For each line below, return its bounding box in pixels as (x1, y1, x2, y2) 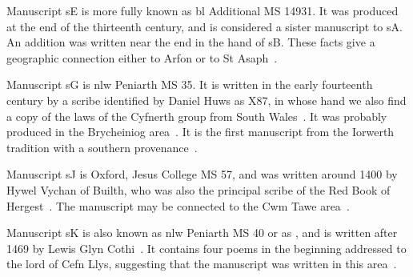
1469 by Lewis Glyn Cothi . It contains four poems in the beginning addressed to (6, 239, 407, 256)
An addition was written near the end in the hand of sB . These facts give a (6, 34, 375, 50)
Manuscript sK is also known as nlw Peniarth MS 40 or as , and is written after (6, 224, 398, 241)
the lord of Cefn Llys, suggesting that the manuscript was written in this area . (6, 255, 397, 272)
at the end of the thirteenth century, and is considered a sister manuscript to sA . (6, 18, 403, 34)
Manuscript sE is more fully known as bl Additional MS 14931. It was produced (6, 2, 399, 18)
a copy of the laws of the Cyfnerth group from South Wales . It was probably (6, 107, 387, 124)
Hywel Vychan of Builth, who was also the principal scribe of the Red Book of (6, 181, 391, 198)
